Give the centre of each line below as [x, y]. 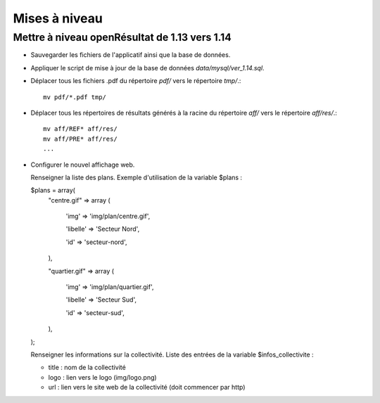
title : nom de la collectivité [87, 367]
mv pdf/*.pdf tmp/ [75, 97]
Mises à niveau [58, 18]
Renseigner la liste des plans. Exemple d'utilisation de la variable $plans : [137, 177]
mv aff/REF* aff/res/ [80, 129]
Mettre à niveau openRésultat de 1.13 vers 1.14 [122, 37]
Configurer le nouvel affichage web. [83, 165]
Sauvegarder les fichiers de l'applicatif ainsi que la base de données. [131, 55]
